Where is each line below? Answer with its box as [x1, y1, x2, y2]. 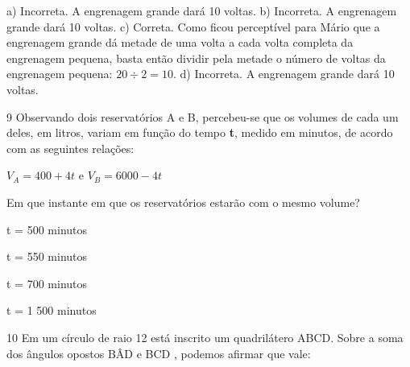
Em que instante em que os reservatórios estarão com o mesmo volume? [6, 193, 360, 210]
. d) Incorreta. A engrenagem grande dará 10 [172, 65, 395, 82]
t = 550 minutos [6, 248, 88, 265]
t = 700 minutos [6, 274, 88, 291]
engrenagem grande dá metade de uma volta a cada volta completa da [6, 34, 354, 51]
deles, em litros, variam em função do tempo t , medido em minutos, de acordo [6, 124, 393, 141]
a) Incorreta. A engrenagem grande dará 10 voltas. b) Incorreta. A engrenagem [6, 2, 397, 19]
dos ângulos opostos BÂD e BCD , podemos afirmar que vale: [6, 344, 311, 361]
